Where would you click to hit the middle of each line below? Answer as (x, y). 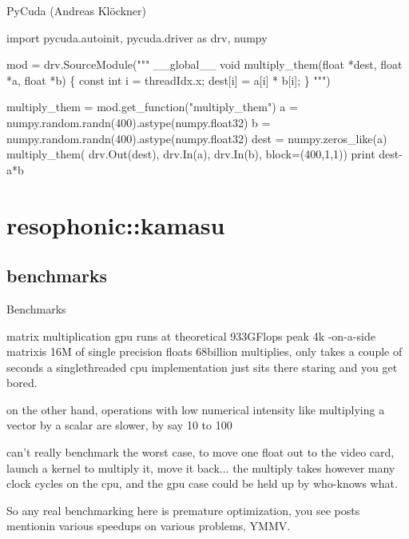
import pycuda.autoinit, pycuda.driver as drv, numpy (137, 37)
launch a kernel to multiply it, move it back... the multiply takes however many (201, 467)
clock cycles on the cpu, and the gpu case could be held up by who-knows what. (202, 483)
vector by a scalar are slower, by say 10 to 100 (119, 425)
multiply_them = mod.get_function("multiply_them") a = (152, 107)
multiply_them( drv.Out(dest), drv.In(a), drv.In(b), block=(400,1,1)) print (191, 154)
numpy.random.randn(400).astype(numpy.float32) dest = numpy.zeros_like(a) (197, 138)
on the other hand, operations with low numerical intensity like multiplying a (196, 409)
